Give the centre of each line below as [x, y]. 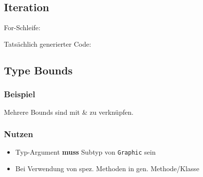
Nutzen [18, 133]
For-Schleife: [22, 27]
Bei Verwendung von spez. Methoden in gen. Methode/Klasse [107, 168]
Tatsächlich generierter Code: [48, 44]
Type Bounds [38, 70]
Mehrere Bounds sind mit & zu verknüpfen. [69, 112]
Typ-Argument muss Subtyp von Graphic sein [85, 152]
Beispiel [20, 94]
